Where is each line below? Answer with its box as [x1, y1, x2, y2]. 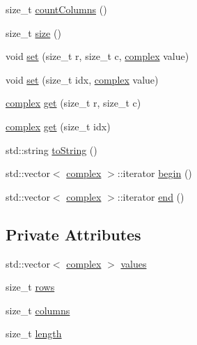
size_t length [6, 326, 62, 341]
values [120, 256, 147, 270]
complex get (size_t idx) [6, 118, 111, 133]
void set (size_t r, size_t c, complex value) [6, 49, 189, 63]
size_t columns [6, 302, 70, 317]
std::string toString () [6, 142, 97, 157]
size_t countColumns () [6, 2, 107, 16]
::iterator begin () [117, 166, 192, 181]
